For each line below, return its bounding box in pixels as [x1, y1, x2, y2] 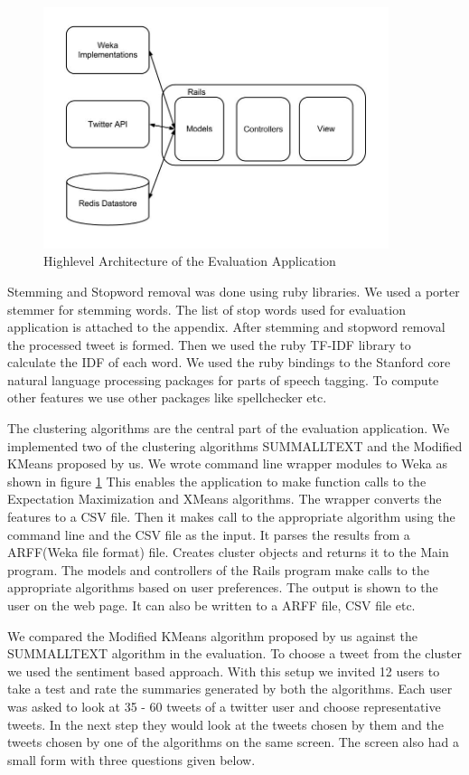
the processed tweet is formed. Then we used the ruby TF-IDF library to [7, 335, 411, 354]
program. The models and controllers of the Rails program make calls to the [7, 560, 429, 579]
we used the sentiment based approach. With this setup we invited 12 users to [7, 661, 440, 680]
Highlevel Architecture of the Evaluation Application [43, 251, 336, 270]
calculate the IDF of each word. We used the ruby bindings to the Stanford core [7, 353, 451, 372]
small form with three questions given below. [7, 750, 256, 769]
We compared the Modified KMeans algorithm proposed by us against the [7, 626, 417, 645]
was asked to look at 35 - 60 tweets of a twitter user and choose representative [7, 696, 441, 715]
